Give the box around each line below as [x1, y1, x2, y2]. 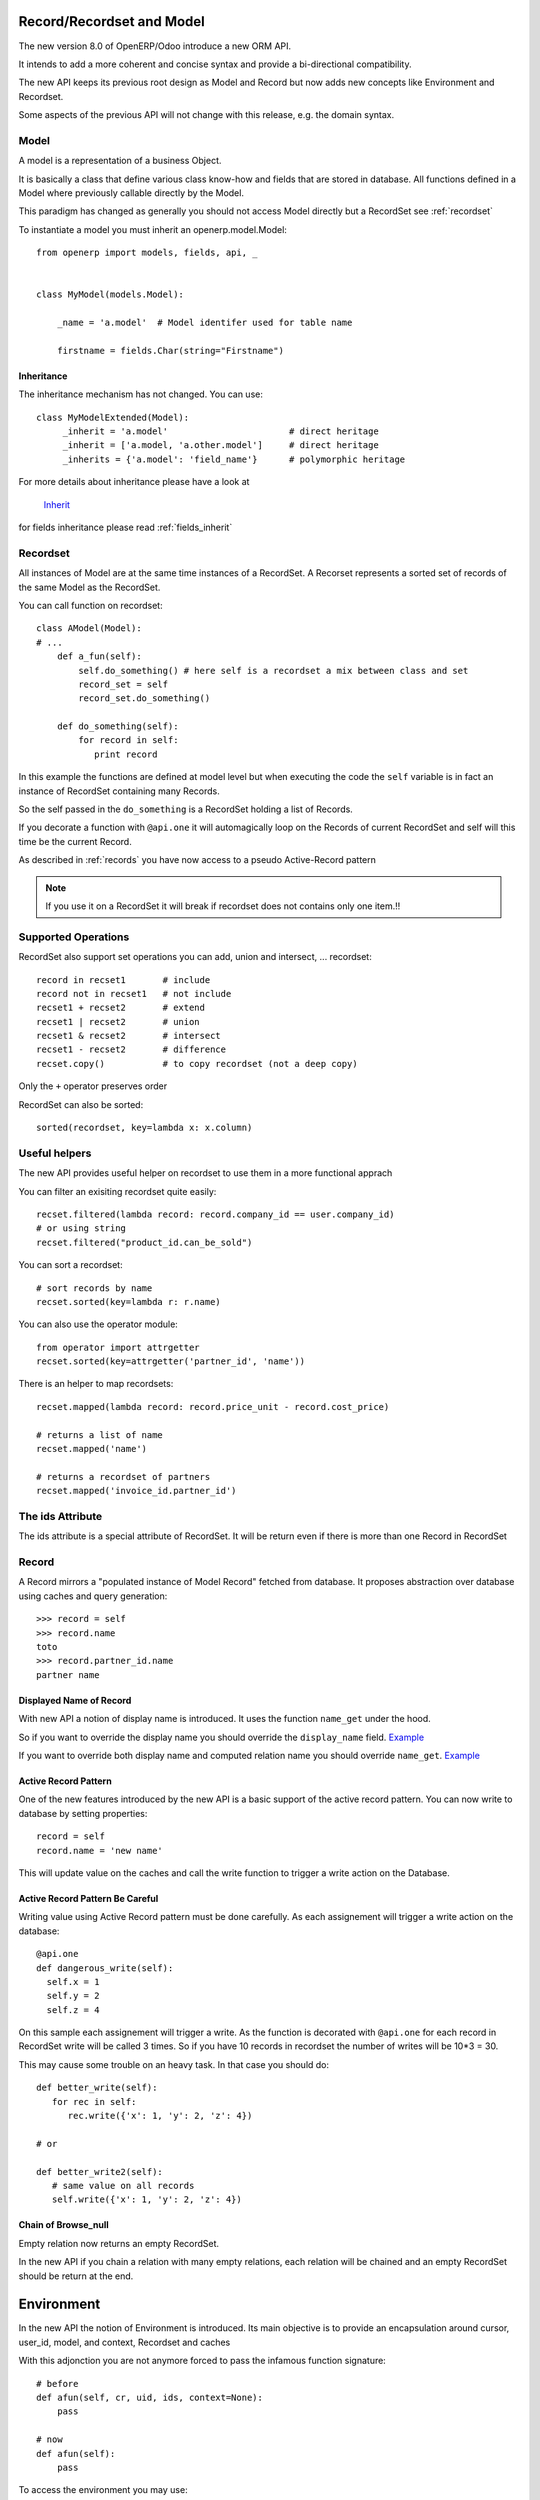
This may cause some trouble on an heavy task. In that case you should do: [18, 2058, 330, 2070]
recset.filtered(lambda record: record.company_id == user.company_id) [36, 1208, 395, 1220]
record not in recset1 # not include [36, 988, 232, 999]
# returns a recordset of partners [36, 1471, 211, 1482]
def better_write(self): [36, 2082, 158, 2094]
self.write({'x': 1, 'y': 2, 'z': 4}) [51, 2194, 242, 2205]
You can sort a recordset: [18, 1259, 124, 1271]
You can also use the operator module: [18, 1318, 179, 1330]
